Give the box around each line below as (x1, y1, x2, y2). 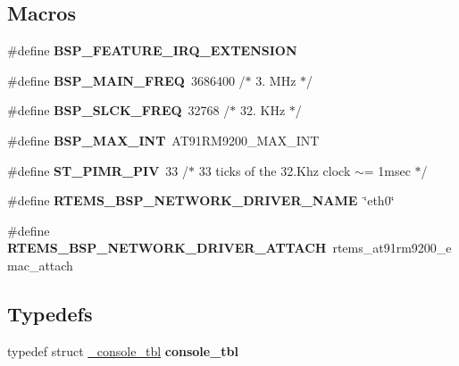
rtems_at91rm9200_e (332, 238, 452, 257)
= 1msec (363, 161, 411, 179)
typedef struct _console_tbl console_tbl (7, 341, 239, 360)
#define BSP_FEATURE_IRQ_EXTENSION (7, 41, 297, 60)
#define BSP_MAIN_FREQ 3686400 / (7, 71, 246, 89)
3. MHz (255, 71, 296, 89)
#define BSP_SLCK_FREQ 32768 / (7, 101, 230, 120)
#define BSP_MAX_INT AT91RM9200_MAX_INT (7, 130, 320, 149)
